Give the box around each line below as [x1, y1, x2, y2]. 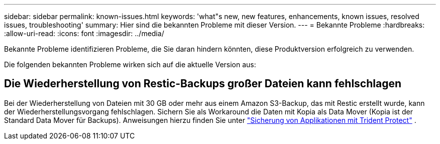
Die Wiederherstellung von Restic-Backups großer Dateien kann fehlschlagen [4, 77, 402, 90]
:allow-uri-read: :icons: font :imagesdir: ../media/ [4, 29, 164, 38]
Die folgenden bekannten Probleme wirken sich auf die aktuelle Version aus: [4, 60, 256, 69]
